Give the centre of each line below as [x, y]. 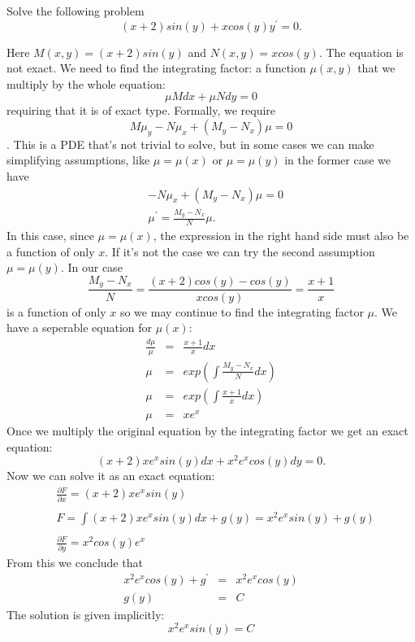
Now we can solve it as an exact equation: [111, 476]
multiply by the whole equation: [86, 83]
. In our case [91, 267]
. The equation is [361, 52]
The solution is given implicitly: [86, 614]
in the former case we [337, 160]
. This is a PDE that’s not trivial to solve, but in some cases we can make [190, 144]
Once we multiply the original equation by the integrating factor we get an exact [207, 431]
